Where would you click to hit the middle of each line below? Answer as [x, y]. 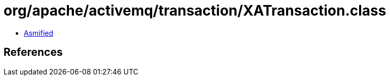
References [33, 52]
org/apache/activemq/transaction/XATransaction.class [195, 11]
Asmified [39, 33]
